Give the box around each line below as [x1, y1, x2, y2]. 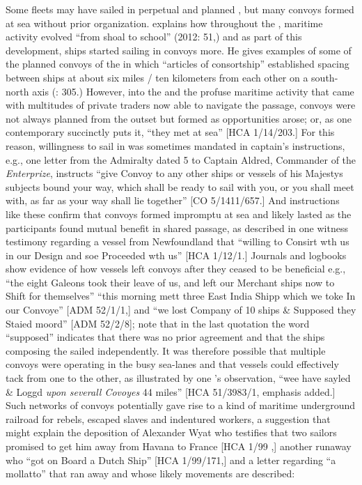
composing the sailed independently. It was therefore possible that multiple [6, 343, 326, 357]
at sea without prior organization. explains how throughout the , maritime [6, 15, 323, 30]
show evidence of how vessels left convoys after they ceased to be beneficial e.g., [6, 261, 346, 276]
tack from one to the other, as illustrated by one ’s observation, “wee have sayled [6, 371, 351, 385]
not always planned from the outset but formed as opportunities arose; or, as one [6, 111, 352, 125]
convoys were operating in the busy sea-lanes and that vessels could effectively [6, 357, 339, 371]
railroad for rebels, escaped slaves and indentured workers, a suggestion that [6, 411, 331, 426]
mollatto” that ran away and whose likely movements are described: [6, 466, 295, 481]
